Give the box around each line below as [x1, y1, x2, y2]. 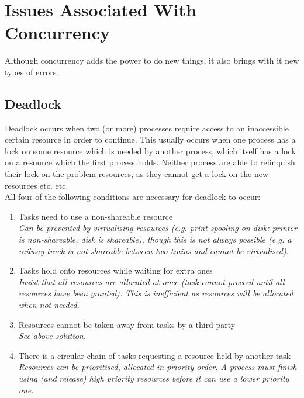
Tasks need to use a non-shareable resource [18, 210, 173, 222]
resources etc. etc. [5, 179, 68, 191]
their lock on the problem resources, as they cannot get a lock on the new [5, 168, 269, 180]
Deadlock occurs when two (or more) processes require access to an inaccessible [5, 122, 289, 134]
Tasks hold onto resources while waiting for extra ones [18, 264, 213, 276]
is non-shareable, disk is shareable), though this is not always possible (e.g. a [18, 233, 292, 245]
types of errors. [5, 65, 59, 78]
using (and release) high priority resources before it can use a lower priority [18, 372, 289, 384]
